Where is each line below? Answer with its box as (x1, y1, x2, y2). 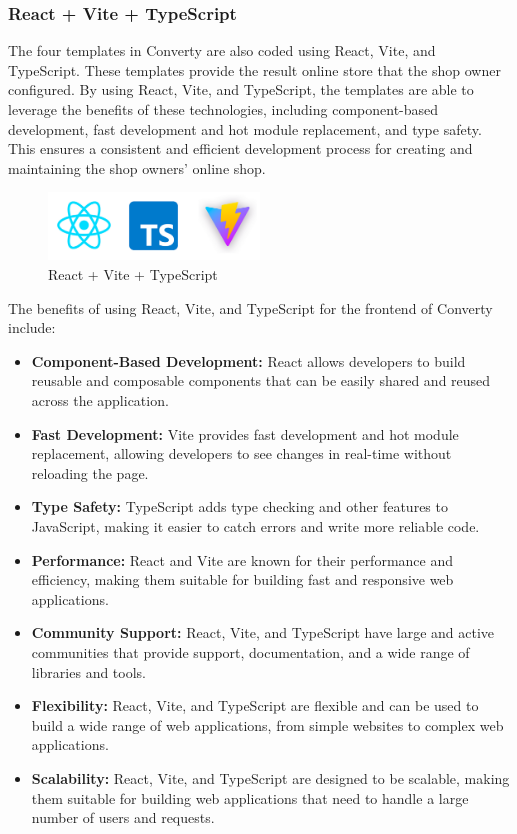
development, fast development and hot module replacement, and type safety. (8, 118, 482, 139)
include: (8, 317, 56, 338)
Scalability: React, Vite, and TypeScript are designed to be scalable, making (31, 767, 510, 788)
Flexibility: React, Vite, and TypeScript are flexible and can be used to (31, 695, 479, 716)
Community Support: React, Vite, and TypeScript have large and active (31, 622, 495, 643)
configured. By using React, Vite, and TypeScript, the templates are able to (8, 79, 474, 100)
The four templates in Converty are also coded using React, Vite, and (8, 40, 436, 61)
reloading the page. (31, 462, 149, 483)
